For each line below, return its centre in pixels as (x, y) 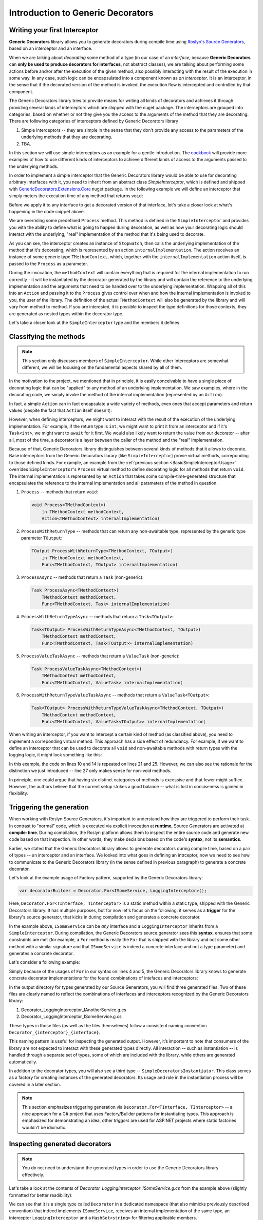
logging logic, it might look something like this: (56, 755)
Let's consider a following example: (45, 962)
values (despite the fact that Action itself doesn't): (60, 410)
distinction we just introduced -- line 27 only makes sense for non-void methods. (90, 771)
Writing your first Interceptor (54, 30)
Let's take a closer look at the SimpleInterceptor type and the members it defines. (95, 323)
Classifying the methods (47, 336)
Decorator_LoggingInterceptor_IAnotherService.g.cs (74, 1010)
